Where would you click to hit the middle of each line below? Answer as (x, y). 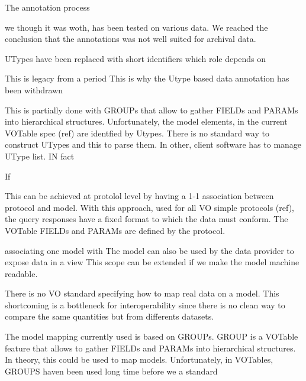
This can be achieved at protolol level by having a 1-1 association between (139, 196)
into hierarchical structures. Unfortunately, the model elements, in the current (146, 121)
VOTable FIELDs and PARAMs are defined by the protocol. (115, 230)
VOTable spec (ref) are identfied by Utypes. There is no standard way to (137, 133)
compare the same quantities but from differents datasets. (109, 316)
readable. (21, 273)
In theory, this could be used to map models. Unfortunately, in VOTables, (139, 359)
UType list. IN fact (40, 156)
